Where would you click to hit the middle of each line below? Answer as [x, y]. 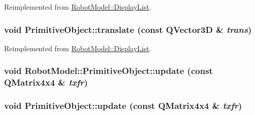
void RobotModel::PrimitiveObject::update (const [108, 71]
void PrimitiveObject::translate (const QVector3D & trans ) [128, 29]
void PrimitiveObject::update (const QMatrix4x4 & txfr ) [123, 106]
